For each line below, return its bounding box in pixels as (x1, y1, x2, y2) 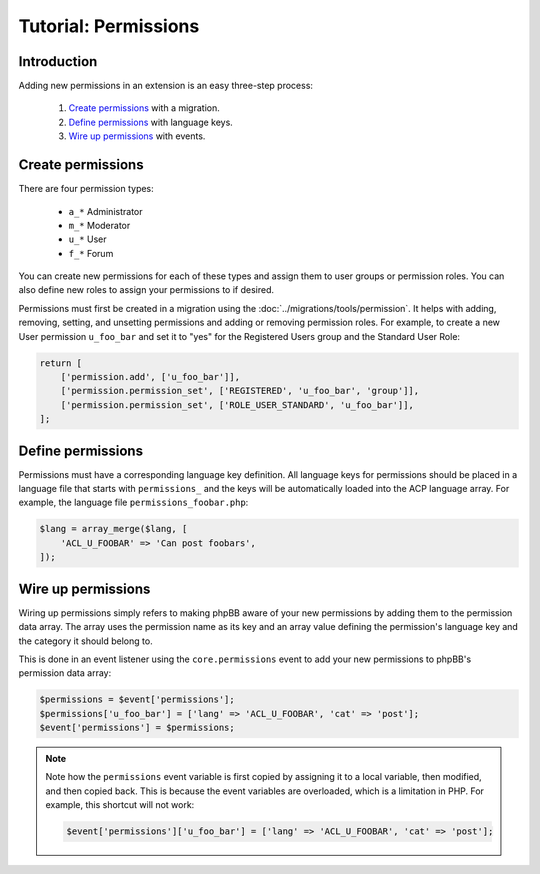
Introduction (18, 53, 98, 70)
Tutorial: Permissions (18, 15, 200, 37)
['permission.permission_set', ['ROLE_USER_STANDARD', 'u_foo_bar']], (60, 399, 415, 410)
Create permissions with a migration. (68, 102, 220, 114)
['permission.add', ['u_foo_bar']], (60, 371, 240, 383)
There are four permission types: (18, 183, 154, 195)
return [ (39, 357, 83, 369)
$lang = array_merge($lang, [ (39, 523, 188, 535)
